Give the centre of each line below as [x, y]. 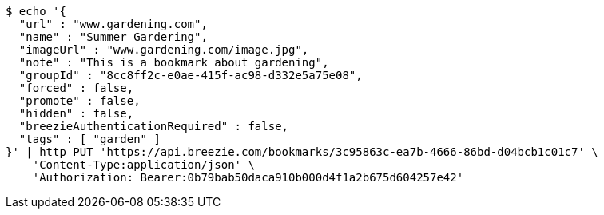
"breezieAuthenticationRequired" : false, [154, 126]
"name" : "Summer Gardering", [113, 37]
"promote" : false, [79, 101]
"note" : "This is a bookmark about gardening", [174, 62]
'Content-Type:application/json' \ [143, 165]
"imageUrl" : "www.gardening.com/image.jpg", [164, 50]
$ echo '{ [36, 11]
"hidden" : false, [76, 113]
